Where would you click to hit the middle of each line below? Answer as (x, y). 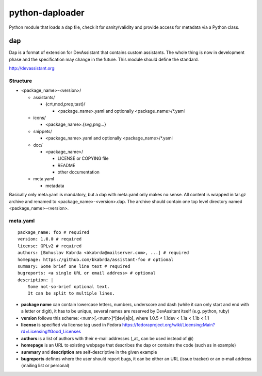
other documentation (78, 172)
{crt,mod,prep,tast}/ (65, 104)
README (66, 165)
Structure (21, 81)
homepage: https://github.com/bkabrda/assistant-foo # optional (96, 259)
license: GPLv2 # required (50, 246)
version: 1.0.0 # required (50, 239)
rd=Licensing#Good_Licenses (51, 332)
